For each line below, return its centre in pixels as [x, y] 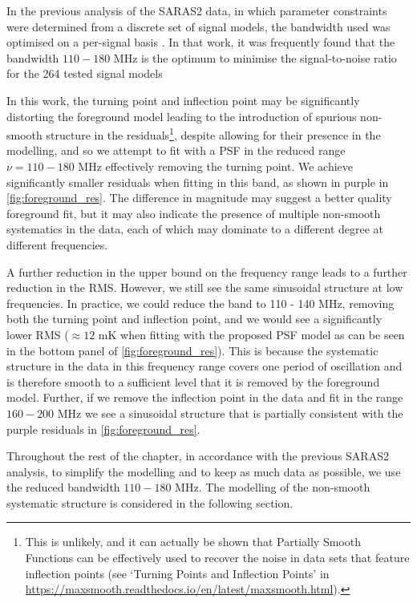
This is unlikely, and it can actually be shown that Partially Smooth [193, 542]
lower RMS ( [38, 334]
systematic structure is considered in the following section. [150, 502]
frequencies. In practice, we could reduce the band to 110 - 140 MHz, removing [200, 303]
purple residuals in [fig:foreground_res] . [103, 429]
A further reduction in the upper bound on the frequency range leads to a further [207, 271]
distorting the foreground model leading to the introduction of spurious [182, 116]
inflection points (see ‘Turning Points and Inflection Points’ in [177, 573]
